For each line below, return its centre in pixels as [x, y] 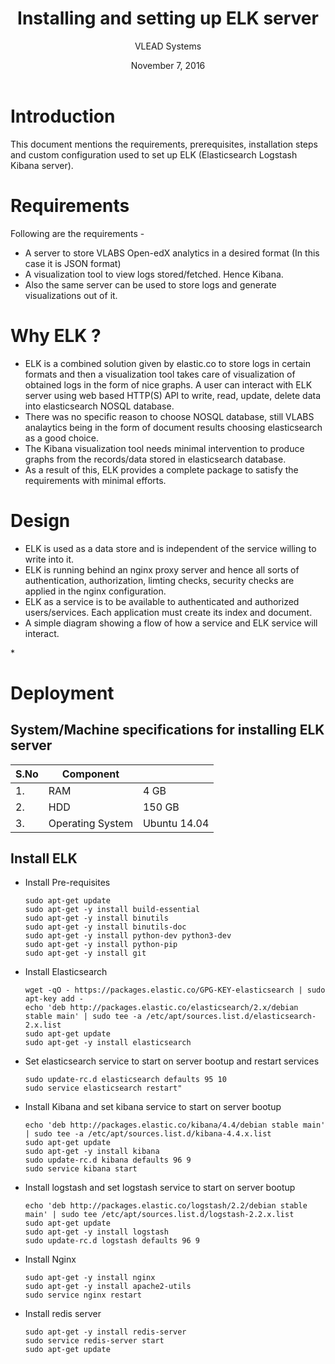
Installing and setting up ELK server [168, 18]
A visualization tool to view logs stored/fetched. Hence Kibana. [154, 274]
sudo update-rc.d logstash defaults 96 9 [112, 1241]
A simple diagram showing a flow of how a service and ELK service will [171, 623]
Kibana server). [42, 165]
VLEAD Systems [168, 46]
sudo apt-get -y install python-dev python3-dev [128, 936]
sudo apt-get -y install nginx [90, 1278]
